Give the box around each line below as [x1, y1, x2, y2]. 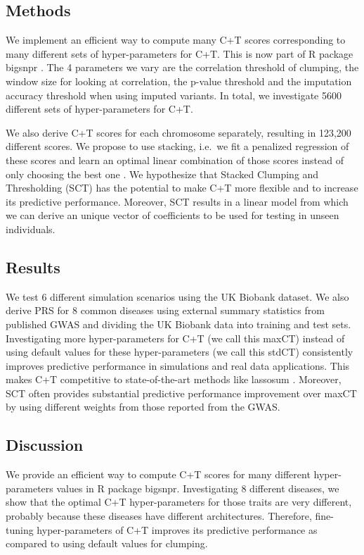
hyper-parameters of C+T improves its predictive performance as [37, 522, 318, 537]
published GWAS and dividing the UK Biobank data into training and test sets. [6, 316, 351, 331]
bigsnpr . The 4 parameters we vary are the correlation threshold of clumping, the [6, 60, 359, 75]
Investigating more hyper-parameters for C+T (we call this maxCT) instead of [6, 330, 345, 345]
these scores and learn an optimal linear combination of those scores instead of [6, 152, 344, 167]
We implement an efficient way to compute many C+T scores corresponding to [6, 32, 346, 47]
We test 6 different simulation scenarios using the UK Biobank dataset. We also [6, 289, 349, 304]
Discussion [6, 434, 84, 456]
